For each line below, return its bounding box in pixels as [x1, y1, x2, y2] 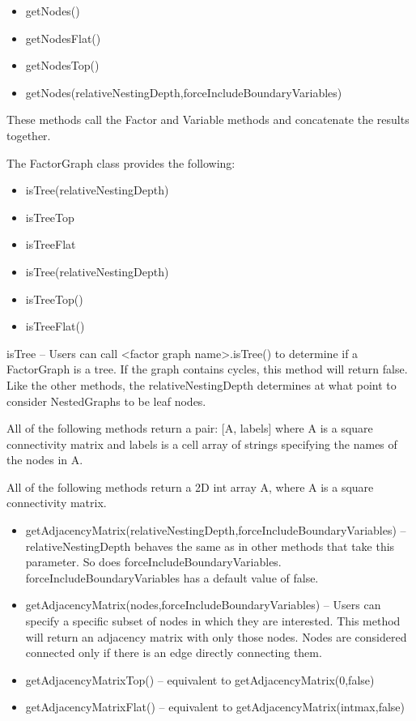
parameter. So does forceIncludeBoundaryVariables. [25, 553, 282, 570]
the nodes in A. [6, 451, 83, 468]
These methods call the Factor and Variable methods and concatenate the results [6, 111, 410, 128]
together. [6, 126, 51, 143]
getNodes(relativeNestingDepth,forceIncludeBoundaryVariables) [25, 83, 342, 100]
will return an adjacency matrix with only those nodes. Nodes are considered [25, 628, 407, 645]
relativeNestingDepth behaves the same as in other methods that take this [25, 537, 395, 554]
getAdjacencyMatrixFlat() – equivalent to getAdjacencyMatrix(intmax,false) [25, 698, 405, 715]
